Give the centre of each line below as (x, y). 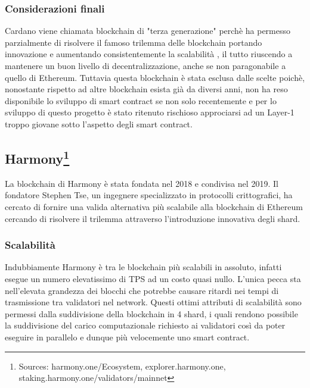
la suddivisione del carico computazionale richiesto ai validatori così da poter (145, 325)
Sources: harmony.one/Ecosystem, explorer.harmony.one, (122, 366)
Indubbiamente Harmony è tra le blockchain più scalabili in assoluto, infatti (143, 267)
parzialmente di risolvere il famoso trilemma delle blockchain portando (134, 42)
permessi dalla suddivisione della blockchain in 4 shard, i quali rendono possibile (151, 313)
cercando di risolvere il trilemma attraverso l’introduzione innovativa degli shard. (153, 218)
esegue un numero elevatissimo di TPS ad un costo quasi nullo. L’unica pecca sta (153, 278)
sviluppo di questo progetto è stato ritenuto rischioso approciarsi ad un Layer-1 (150, 112)
